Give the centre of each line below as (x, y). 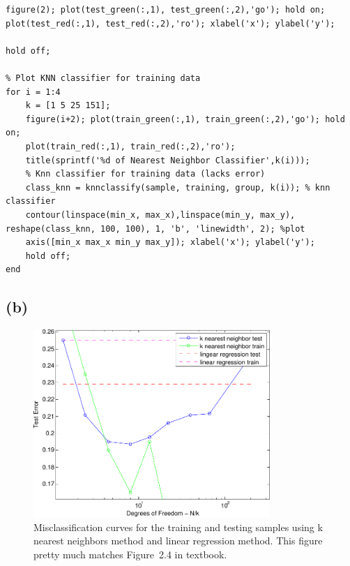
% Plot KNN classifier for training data (103, 78)
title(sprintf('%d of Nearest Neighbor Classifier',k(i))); (168, 160)
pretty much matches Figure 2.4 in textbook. (130, 554)
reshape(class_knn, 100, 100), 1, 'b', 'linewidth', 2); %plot (155, 229)
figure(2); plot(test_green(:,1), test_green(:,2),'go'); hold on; (166, 10)
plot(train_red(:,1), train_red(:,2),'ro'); (130, 146)
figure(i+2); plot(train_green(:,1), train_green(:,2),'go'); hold (185, 119)
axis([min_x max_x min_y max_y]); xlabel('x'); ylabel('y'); (170, 243)
